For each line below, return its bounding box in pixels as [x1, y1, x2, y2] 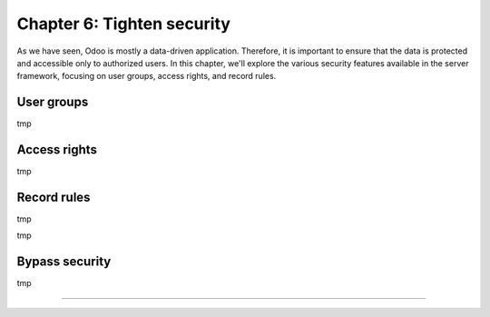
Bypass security [16, 254, 112, 270]
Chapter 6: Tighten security [16, 14, 231, 34]
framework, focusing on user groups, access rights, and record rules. [16, 71, 277, 82]
